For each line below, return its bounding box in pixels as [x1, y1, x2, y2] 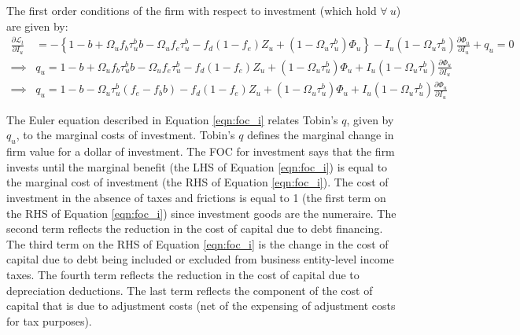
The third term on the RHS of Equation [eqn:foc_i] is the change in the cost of [6, 235, 389, 252]
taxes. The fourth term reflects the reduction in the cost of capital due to [6, 266, 360, 282]
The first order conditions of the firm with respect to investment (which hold [6, 2, 377, 18]
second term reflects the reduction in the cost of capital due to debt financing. [6, 220, 383, 237]
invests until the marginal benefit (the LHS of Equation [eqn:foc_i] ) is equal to [6, 158, 388, 175]
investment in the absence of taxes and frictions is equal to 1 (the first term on [6, 190, 386, 205]
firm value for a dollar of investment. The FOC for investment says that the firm [6, 143, 395, 160]
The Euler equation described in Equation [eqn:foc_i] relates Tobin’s [6, 111, 338, 127]
